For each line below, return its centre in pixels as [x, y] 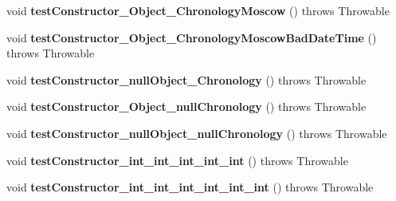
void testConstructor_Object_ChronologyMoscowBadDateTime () [192, 37]
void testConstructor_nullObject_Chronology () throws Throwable [186, 79]
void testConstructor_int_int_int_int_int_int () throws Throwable [190, 187]
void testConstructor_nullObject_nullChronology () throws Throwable [197, 133]
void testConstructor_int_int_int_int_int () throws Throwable [177, 160]
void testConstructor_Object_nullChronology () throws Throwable [186, 106]
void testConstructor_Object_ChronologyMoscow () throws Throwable [198, 10]
